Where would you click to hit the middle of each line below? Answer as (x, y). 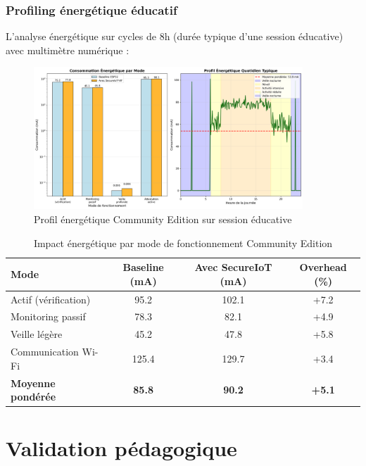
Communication (45, 352)
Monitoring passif (48, 316)
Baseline (143, 267)
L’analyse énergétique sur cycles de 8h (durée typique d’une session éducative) (175, 36)
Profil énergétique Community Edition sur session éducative (163, 219)
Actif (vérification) (51, 299)
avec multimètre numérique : (68, 50)
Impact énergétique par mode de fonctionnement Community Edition (183, 243)
